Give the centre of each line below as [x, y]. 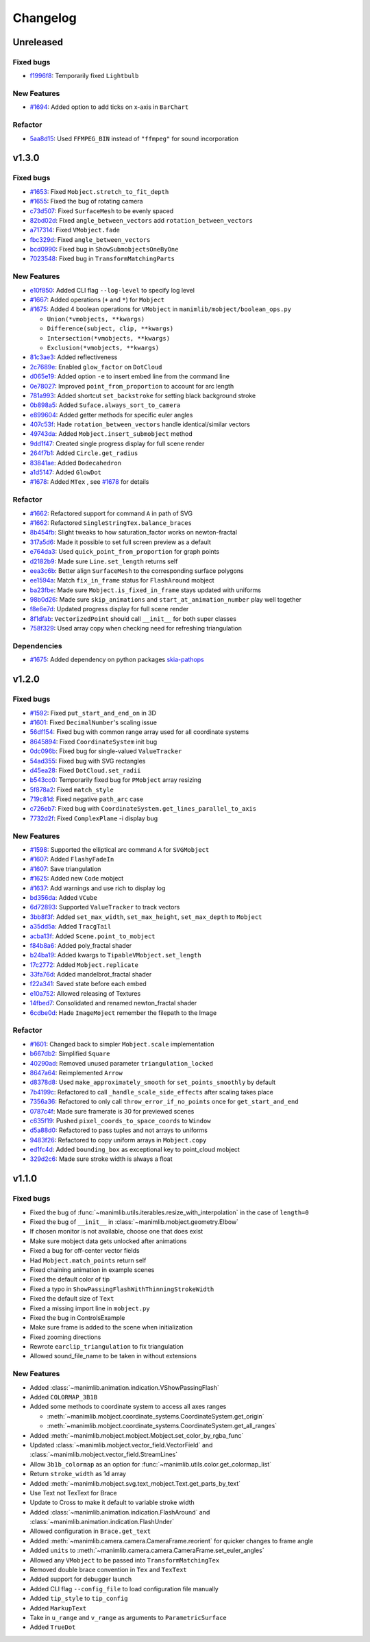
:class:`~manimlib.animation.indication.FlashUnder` [102, 1522]
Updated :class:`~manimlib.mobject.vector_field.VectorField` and [121, 1445]
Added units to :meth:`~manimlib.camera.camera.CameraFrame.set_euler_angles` [147, 1551]
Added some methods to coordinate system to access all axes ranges [128, 1407]
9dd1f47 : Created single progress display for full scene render [117, 443]
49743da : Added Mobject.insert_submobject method [111, 434]
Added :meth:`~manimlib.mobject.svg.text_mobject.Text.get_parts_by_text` [135, 1483]
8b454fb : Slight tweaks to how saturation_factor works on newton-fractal [134, 532]
